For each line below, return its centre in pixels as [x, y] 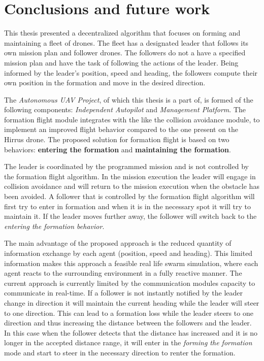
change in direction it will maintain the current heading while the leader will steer [132, 302]
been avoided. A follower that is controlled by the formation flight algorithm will [129, 196]
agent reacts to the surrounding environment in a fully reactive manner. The [123, 273]
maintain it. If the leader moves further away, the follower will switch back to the [130, 216]
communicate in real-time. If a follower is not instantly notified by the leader [124, 293]
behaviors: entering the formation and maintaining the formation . [118, 149]
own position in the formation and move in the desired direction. [105, 83]
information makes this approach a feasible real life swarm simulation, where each [131, 263]
